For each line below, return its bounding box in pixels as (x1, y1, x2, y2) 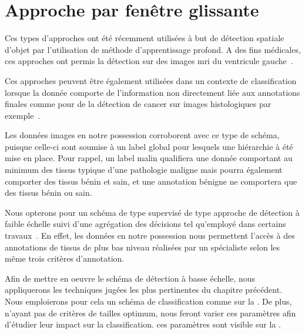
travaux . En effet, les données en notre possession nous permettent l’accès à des (5, 229, 295, 242)
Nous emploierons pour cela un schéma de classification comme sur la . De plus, (5, 295, 292, 307)
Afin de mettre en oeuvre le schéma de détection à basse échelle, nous (5, 272, 256, 284)
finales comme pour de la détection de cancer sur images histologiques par (5, 98, 272, 110)
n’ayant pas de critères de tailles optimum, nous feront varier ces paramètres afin (5, 306, 296, 319)
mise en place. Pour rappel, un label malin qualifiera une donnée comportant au (5, 152, 293, 164)
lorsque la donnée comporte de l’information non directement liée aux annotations (5, 86, 300, 98)
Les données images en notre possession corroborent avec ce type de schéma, (5, 129, 280, 141)
